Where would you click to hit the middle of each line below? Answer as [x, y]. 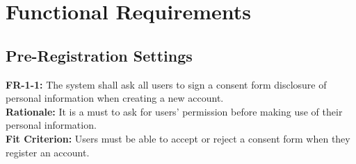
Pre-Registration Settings [99, 55]
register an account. [48, 152]
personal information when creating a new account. [115, 98]
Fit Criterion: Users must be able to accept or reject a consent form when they [178, 138]
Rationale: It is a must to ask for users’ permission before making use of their [174, 111]
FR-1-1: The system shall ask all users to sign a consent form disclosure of [166, 84]
